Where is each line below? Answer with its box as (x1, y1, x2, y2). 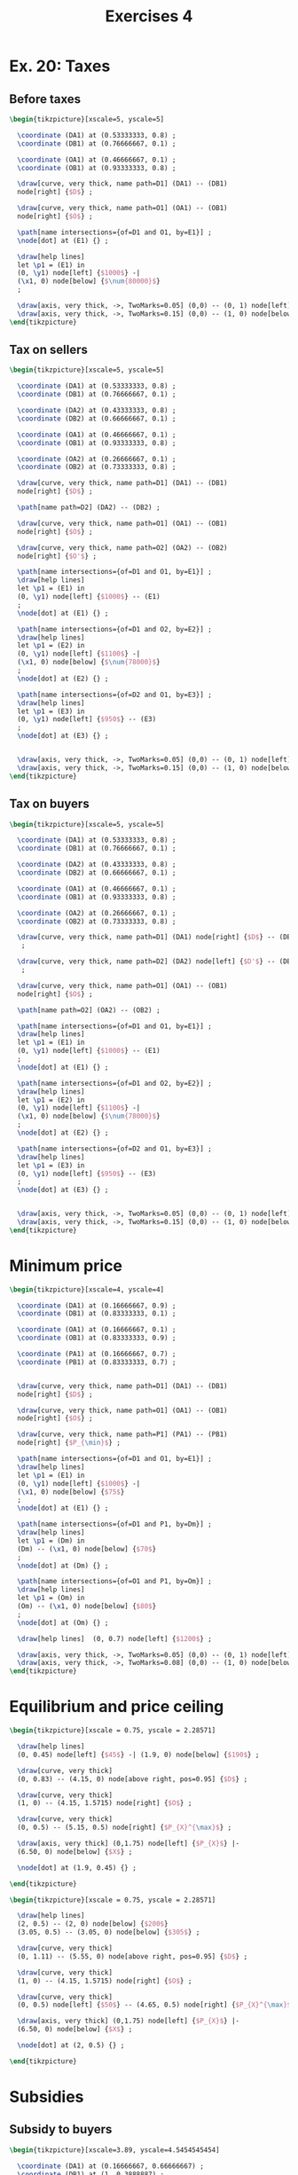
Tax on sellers (9, 342, 89, 357)
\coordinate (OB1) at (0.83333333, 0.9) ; (17, 1333, 176, 1343)
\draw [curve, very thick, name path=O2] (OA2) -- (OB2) (17, 543, 228, 552)
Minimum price (9, 1255, 122, 1276)
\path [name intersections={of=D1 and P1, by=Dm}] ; (17, 1519, 213, 1529)
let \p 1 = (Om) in (17, 1594, 86, 1603)
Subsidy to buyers (9, 2122, 113, 2137)
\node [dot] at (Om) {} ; (17, 1618, 109, 1627)
